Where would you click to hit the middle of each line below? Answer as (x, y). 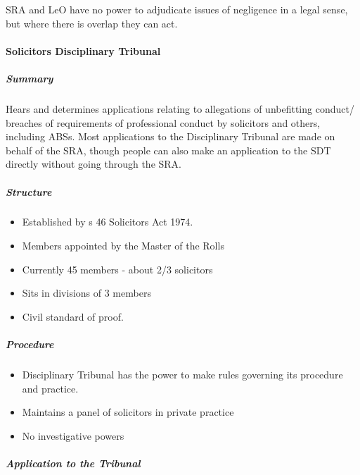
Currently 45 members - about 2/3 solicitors (117, 269)
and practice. (50, 388)
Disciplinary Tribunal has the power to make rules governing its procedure (182, 374)
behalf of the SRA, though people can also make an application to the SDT (168, 150)
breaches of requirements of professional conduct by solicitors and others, (163, 122)
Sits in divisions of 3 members (86, 293)
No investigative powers (73, 435)
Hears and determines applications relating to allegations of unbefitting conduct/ (180, 108)
